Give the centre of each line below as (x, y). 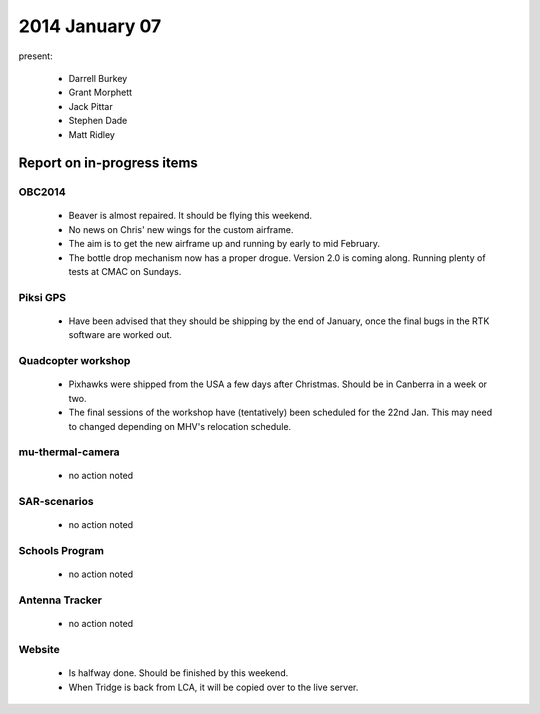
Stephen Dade (98, 121)
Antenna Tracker (60, 600)
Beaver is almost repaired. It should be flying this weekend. (190, 216)
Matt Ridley (91, 134)
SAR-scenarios (56, 502)
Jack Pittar (91, 106)
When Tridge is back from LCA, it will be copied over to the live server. (213, 687)
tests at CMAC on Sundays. (125, 272)
